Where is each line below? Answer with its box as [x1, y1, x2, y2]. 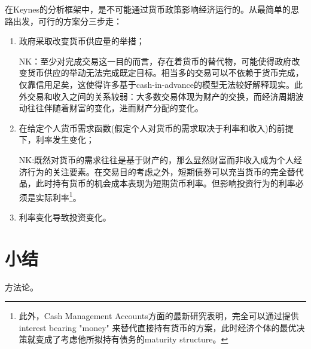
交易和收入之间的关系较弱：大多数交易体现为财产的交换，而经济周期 [27, 90, 295, 102]
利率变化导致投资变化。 [19, 210, 111, 223]
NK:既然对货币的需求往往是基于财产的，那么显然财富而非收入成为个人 [19, 153, 294, 166]
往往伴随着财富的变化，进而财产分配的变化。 [27, 102, 203, 114]
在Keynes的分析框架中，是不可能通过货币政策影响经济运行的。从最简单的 [5, 3, 291, 15]
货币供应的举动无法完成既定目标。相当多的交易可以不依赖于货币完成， [27, 66, 304, 79]
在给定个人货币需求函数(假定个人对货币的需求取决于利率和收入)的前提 [19, 121, 294, 134]
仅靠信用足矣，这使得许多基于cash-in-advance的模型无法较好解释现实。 [19, 78, 294, 90]
